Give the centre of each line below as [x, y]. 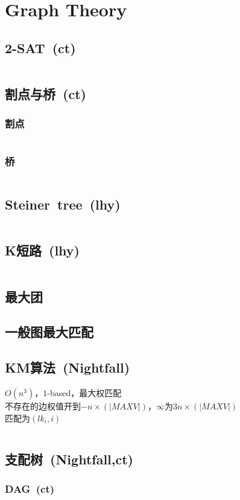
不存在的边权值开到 [43, 405]
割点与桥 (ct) [46, 93]
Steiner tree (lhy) [63, 204]
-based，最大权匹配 [84, 392]
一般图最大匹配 [49, 332]
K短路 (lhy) [42, 250]
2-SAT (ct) [40, 47]
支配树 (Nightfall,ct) [69, 459]
